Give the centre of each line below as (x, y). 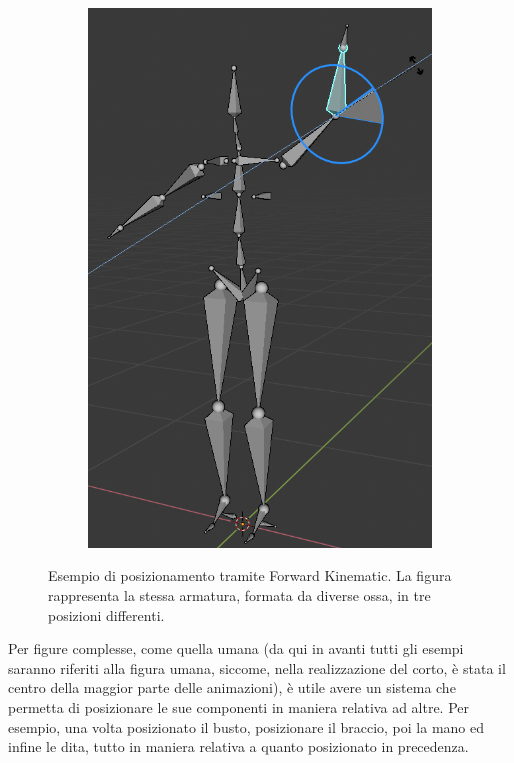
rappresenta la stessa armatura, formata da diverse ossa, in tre (239, 595)
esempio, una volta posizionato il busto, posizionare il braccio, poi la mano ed (246, 726)
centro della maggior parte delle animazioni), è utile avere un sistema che (232, 687)
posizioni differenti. (106, 614)
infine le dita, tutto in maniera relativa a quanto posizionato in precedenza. (238, 746)
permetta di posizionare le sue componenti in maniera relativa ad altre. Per (239, 706)
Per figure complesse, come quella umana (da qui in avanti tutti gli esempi (236, 648)
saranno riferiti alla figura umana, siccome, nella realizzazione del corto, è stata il (257, 667)
